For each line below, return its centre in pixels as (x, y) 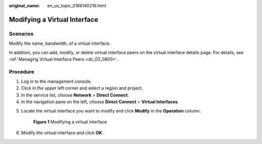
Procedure (22, 72)
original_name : (25, 6)
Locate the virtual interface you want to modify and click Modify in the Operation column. (111, 111)
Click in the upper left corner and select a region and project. (82, 88)
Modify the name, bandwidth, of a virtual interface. (60, 43)
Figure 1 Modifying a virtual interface (70, 122)
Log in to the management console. (57, 81)
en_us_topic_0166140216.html (77, 6)
